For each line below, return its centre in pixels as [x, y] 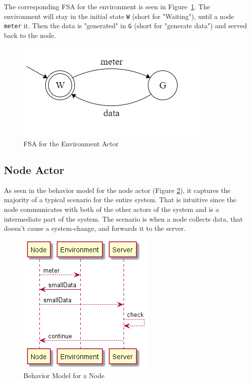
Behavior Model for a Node [64, 375]
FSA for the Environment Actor [71, 144]
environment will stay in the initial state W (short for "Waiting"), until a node [119, 16]
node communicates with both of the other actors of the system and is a [112, 209]
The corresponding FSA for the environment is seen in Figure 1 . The [107, 6]
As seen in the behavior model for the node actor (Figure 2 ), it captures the [117, 190]
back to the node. [30, 35]
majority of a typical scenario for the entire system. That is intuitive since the [120, 200]
